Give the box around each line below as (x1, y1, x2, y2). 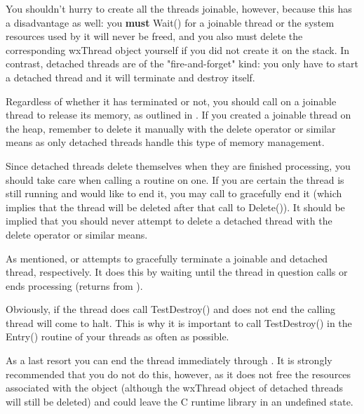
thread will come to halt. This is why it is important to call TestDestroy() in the (6, 315, 352, 330)
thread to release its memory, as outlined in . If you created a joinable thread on (6, 107, 351, 122)
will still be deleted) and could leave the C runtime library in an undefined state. (6, 394, 353, 408)
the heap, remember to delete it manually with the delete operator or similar (6, 121, 336, 135)
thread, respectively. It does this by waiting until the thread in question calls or (6, 265, 348, 279)
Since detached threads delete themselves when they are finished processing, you (6, 158, 351, 173)
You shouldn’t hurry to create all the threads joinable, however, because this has (6, 1, 352, 15)
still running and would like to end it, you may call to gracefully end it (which (6, 186, 342, 201)
